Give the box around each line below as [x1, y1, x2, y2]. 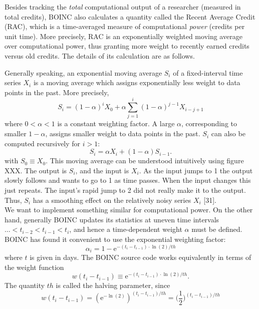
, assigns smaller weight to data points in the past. [45, 128, 200, 139]
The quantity [5, 280, 45, 290]
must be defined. [191, 224, 242, 234]
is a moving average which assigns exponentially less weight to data [33, 77, 240, 88]
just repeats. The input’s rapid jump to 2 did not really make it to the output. [5, 185, 246, 195]
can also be [211, 128, 245, 139]
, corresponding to [181, 118, 237, 129]
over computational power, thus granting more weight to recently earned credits [5, 41, 249, 51]
